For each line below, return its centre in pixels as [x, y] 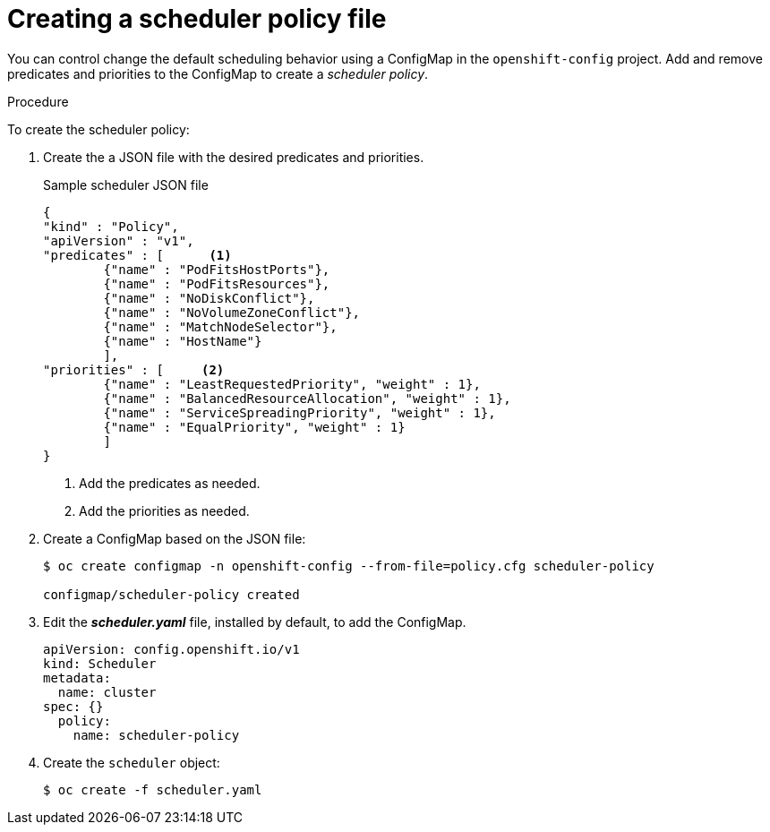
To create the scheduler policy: [98, 129]
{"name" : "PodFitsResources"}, [217, 283]
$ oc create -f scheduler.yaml [153, 789]
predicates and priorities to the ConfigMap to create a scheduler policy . [218, 73]
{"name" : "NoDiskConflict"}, [209, 298]
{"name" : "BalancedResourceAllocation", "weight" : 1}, [307, 398]
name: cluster [107, 692]
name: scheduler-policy [156, 735]
